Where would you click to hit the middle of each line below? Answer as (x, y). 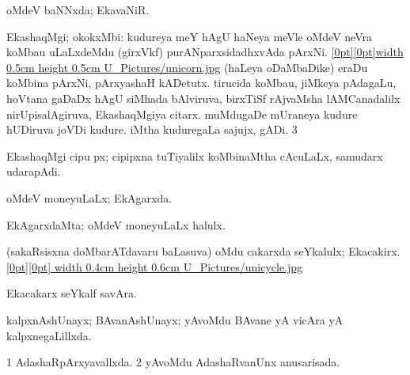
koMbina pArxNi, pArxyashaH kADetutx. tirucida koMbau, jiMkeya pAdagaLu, (201, 83)
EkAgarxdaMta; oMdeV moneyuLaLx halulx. (116, 224)
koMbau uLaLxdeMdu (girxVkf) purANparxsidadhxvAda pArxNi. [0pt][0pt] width (205, 52)
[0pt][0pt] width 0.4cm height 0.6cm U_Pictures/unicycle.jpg (155, 266)
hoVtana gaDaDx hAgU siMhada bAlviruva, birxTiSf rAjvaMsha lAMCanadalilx (203, 98)
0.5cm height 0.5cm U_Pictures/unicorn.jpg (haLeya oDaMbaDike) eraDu (187, 67)
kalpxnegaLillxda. (49, 335)
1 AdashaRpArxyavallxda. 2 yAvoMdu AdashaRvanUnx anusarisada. (173, 362)
